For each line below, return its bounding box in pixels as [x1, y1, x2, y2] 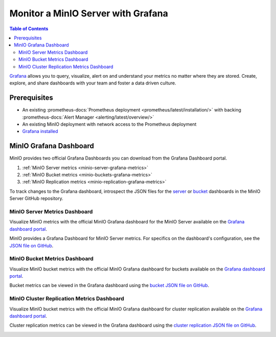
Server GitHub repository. [9, 195, 63, 201]
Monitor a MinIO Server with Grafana [9, 8, 168, 19]
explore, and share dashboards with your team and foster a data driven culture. [9, 80, 176, 86]
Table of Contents [9, 26, 49, 32]
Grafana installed [22, 128, 58, 134]
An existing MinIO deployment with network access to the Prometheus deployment [22, 121, 197, 127]
